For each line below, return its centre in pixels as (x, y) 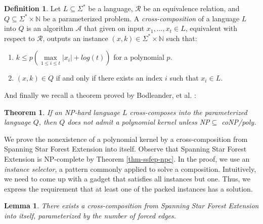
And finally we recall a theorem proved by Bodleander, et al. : (100, 95)
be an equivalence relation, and (191, 8)
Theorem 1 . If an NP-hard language (62, 112)
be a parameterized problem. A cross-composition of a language (141, 18)
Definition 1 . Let (33, 8)
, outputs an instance (75, 38)
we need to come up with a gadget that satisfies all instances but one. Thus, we (127, 179)
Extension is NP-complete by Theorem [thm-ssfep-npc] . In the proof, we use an (127, 158)
